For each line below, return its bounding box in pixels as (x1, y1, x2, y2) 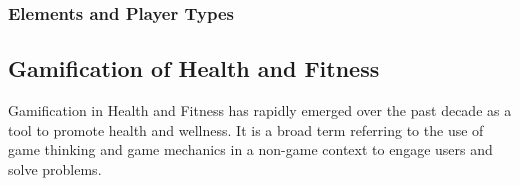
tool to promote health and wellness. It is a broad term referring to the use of (8, 119, 484, 140)
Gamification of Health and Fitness (8, 53, 380, 84)
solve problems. (8, 158, 102, 179)
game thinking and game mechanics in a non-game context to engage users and (8, 139, 493, 160)
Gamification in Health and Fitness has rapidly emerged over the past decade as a (8, 100, 512, 121)
